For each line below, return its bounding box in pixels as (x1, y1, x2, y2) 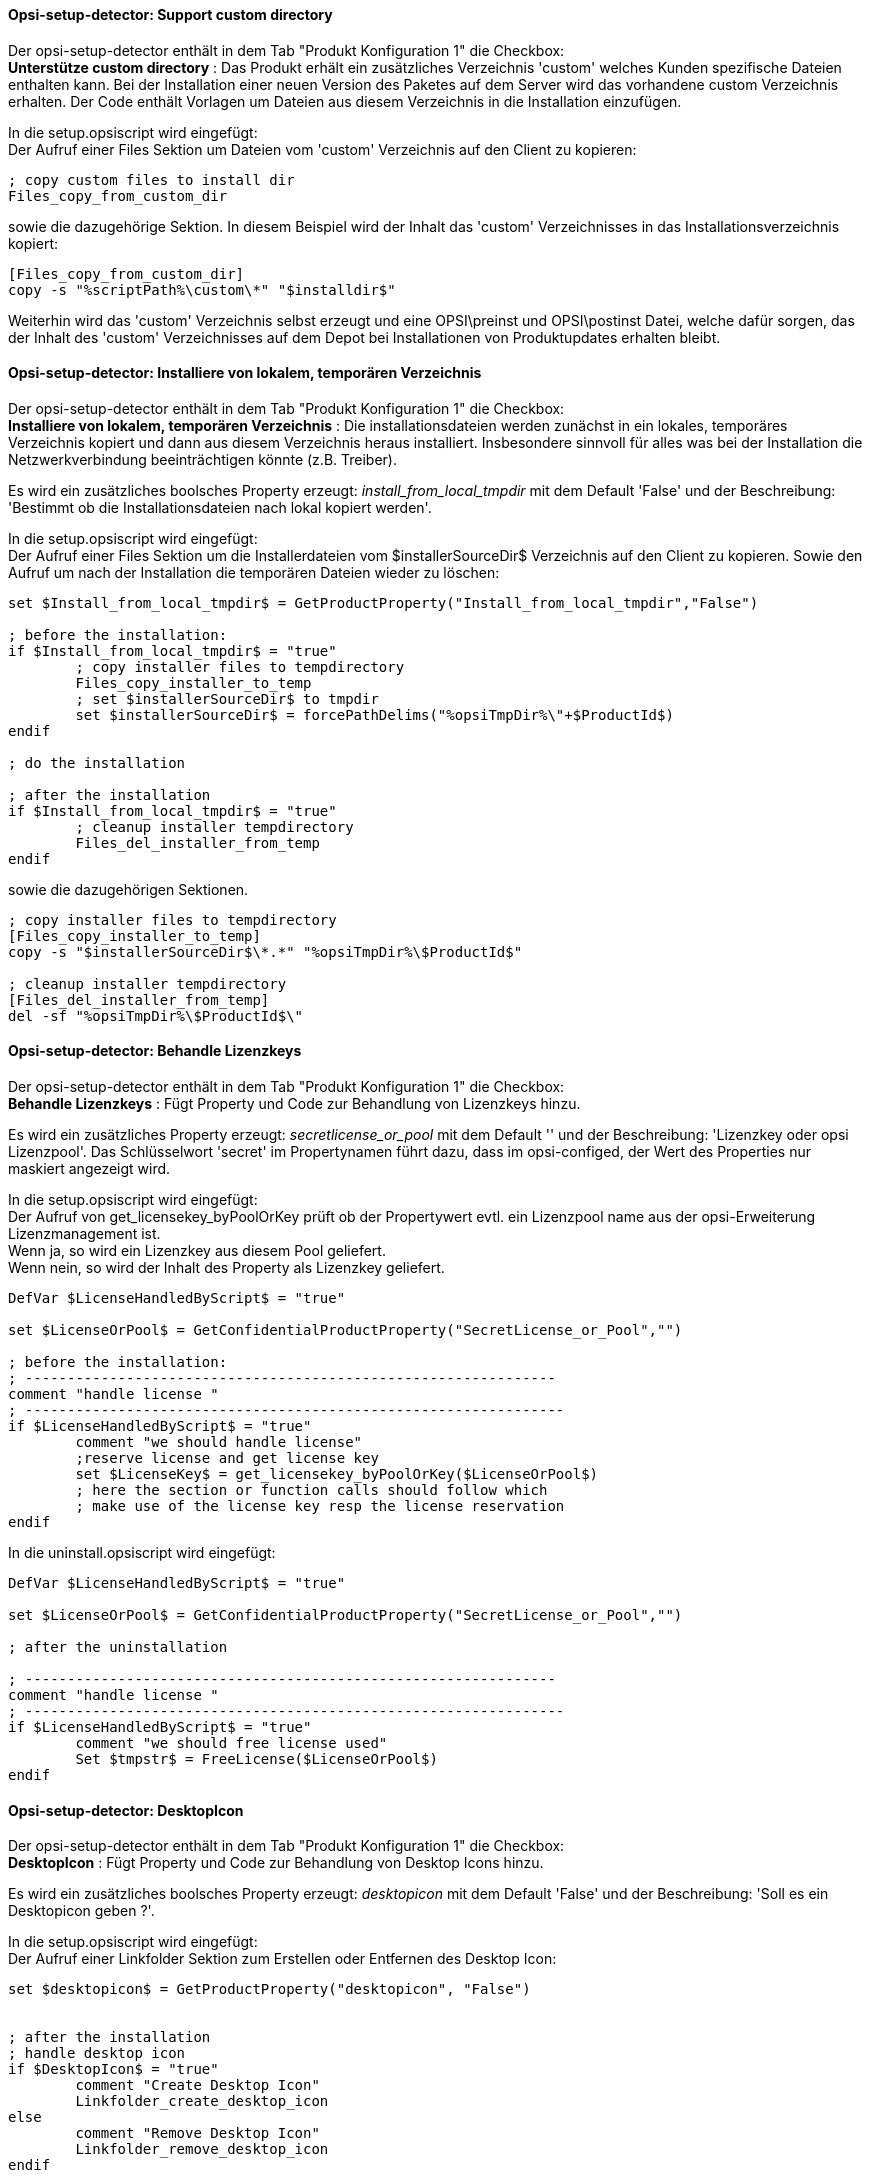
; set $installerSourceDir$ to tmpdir (75, 690, 379, 707)
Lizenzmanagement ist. (8, 1225, 161, 1243)
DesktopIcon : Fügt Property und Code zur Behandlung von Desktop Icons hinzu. (8, 1854, 544, 1872)
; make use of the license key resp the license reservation (75, 1498, 565, 1515)
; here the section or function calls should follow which (75, 1482, 548, 1499)
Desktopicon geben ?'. (8, 1902, 155, 1920)
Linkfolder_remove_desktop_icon (75, 2141, 329, 2158)
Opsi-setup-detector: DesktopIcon (8, 1801, 244, 1819)
